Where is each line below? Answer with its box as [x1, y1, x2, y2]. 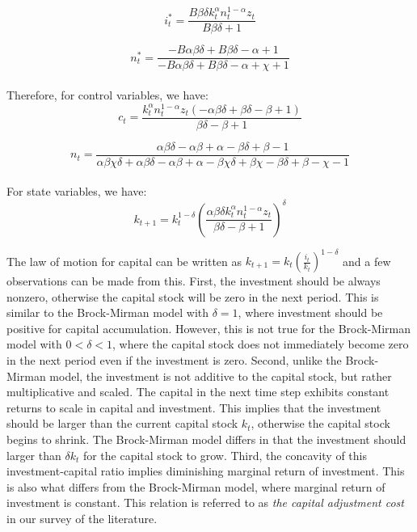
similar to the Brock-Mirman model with [6, 304, 209, 321]
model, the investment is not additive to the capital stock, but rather [49, 367, 392, 384]
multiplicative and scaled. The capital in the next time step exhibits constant [6, 383, 390, 400]
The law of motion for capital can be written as [6, 252, 242, 269]
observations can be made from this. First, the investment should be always [6, 272, 381, 289]
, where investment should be [238, 304, 383, 321]
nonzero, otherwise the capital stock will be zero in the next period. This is [6, 288, 379, 305]
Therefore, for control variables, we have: [6, 86, 208, 103]
